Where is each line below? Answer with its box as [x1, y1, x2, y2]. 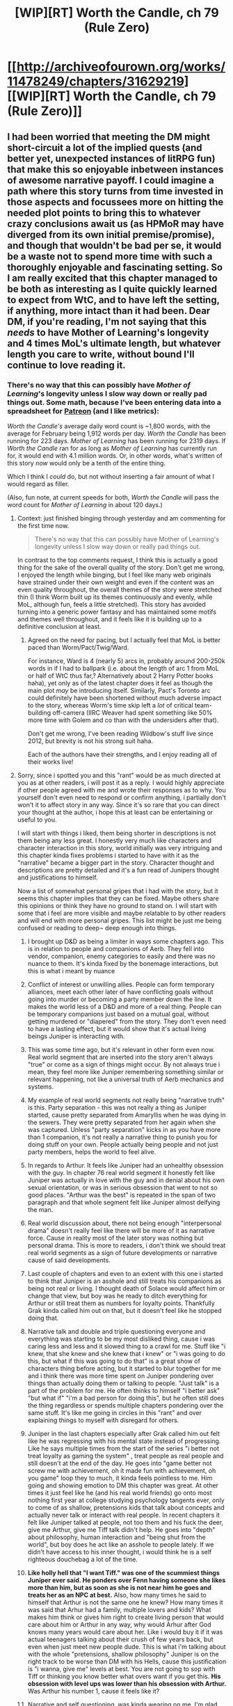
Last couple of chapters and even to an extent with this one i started [27, 1269, 223, 1277]
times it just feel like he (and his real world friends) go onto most [27, 1488, 212, 1497]
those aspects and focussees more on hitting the [7, 196, 224, 208]
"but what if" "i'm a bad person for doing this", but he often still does [27, 1394, 225, 1402]
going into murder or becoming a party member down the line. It [27, 995, 212, 1003]
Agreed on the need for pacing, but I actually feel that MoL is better [27, 635, 221, 644]
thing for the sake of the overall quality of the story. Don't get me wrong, [17, 563, 225, 571]
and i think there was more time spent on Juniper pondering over [27, 1371, 214, 1380]
